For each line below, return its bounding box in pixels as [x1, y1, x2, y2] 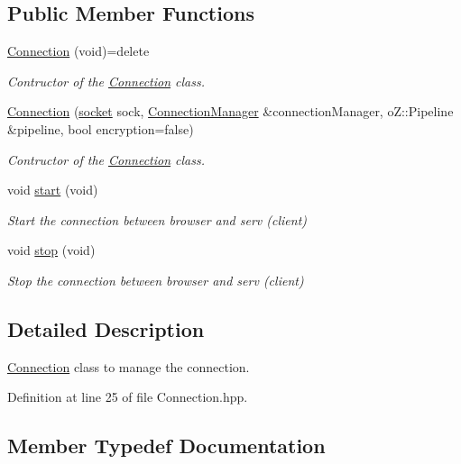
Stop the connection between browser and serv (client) [7, 270, 304, 289]
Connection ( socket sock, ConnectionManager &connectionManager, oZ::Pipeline [7, 102, 454, 121]
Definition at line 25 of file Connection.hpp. [7, 387, 248, 406]
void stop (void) [7, 241, 96, 259]
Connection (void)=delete [7, 41, 150, 60]
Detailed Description [7, 314, 205, 342]
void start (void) [7, 180, 98, 199]
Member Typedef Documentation [7, 432, 326, 459]
